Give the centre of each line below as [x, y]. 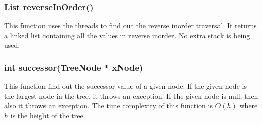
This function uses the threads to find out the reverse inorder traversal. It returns [130, 25]
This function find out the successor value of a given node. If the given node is [125, 86]
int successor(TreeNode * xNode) [74, 67]
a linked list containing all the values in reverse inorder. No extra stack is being [127, 35]
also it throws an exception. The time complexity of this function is [108, 106]
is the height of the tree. [48, 115]
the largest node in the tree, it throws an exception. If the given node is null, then [131, 96]
